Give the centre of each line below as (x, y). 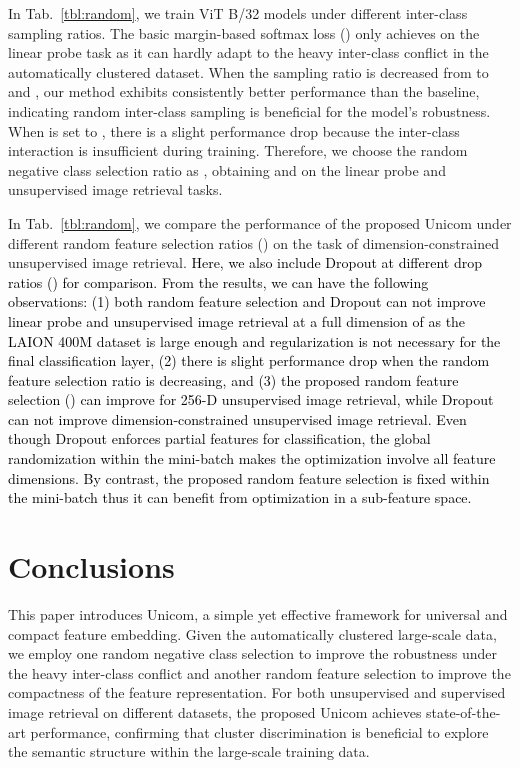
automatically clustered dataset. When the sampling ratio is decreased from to (248, 71)
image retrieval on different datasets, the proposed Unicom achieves (215, 711)
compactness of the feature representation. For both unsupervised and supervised (257, 692)
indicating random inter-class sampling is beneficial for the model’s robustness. (249, 110)
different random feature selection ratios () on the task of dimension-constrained (253, 242)
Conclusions (91, 566)
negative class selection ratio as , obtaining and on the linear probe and (227, 169)
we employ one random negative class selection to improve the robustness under (253, 653)
